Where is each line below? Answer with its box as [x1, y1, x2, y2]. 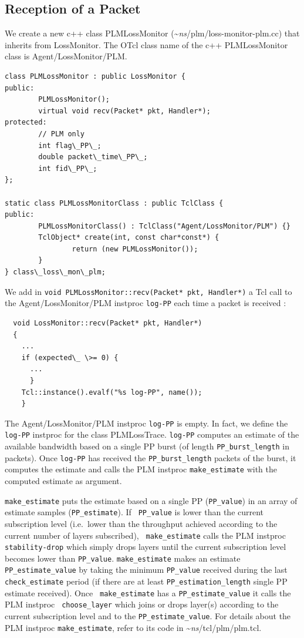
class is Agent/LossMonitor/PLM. [5, 50, 127, 62]
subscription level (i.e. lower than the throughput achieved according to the [5, 517, 278, 529]
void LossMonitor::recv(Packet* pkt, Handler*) [13, 318, 202, 327]
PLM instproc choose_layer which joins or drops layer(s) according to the [5, 598, 279, 610]
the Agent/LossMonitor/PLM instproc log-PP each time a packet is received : [5, 297, 286, 309]
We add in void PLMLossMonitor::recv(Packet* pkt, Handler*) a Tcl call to [5, 285, 292, 297]
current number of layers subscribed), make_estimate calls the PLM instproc [5, 529, 286, 541]
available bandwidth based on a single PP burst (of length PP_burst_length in [5, 440, 289, 452]
